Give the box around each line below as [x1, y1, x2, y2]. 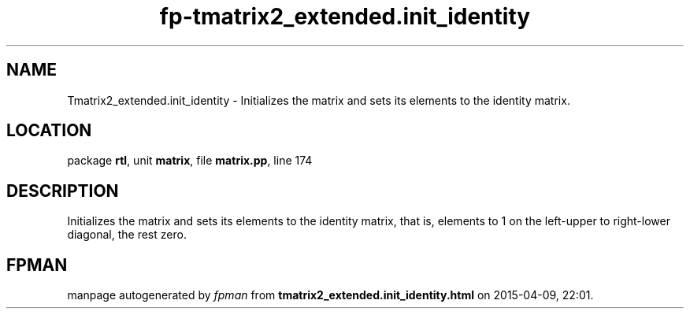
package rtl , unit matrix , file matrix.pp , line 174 [67, 154, 313, 168]
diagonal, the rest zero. [67, 228, 187, 242]
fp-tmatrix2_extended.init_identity [159, 3, 531, 30]
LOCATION [6, 120, 92, 141]
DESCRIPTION [6, 180, 119, 201]
